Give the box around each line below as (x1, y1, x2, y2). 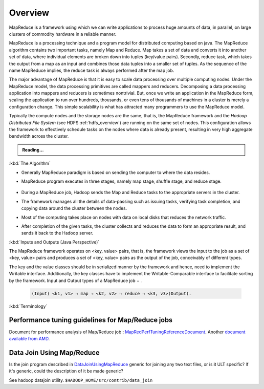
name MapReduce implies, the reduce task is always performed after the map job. (9, 67, 175, 73)
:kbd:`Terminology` (9, 303, 47, 309)
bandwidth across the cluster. (9, 133, 69, 139)
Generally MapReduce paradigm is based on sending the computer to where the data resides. (21, 169, 210, 175)
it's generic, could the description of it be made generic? (9, 368, 124, 374)
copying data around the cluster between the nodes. (21, 205, 127, 211)
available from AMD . (9, 335, 50, 342)
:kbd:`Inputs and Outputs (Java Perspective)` (9, 239, 100, 245)
